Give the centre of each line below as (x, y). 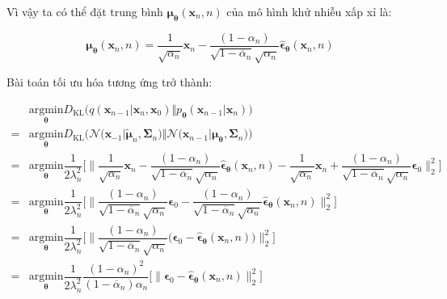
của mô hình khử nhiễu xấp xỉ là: (309, 11)
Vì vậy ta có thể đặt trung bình (85, 11)
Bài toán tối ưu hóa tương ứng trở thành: (110, 82)
